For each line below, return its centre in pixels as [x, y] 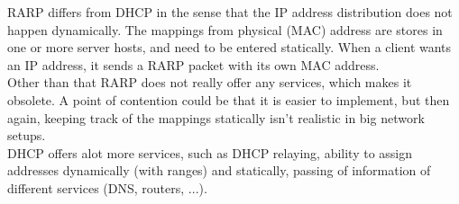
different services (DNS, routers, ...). [107, 187]
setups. [27, 135]
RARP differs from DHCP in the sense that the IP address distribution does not [230, 12]
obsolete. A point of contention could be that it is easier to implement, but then [229, 99]
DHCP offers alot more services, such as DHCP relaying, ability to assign [210, 152]
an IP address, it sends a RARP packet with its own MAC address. [193, 64]
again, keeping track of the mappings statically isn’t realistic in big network [216, 117]
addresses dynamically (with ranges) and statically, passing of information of [219, 170]
